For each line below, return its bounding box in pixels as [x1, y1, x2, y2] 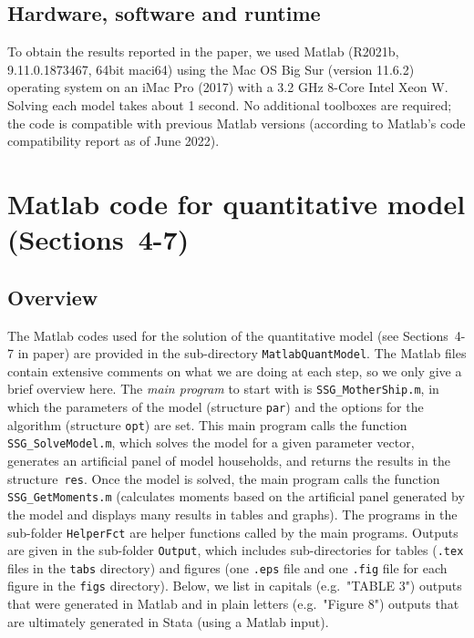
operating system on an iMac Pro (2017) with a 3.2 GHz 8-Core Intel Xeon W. [7, 77, 448, 97]
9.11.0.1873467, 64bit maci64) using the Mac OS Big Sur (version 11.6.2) [7, 59, 415, 78]
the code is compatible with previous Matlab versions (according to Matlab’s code [7, 113, 466, 132]
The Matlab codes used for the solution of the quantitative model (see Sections [7, 325, 448, 345]
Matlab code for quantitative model [7, 184, 466, 221]
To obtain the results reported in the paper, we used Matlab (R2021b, [7, 42, 399, 61]
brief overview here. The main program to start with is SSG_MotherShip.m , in [7, 379, 439, 398]
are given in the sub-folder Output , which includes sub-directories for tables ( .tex [7, 540, 464, 560]
